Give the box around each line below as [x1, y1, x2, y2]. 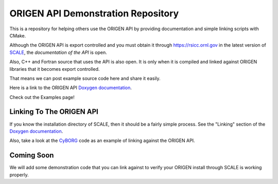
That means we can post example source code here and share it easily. [9, 75, 161, 81]
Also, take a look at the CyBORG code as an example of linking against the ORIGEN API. [9, 137, 195, 144]
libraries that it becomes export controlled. [9, 66, 100, 72]
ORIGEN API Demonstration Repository [9, 8, 179, 19]
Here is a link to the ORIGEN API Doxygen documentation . [9, 85, 132, 91]
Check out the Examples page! [9, 94, 75, 100]
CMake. [9, 32, 26, 38]
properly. [9, 172, 29, 178]
